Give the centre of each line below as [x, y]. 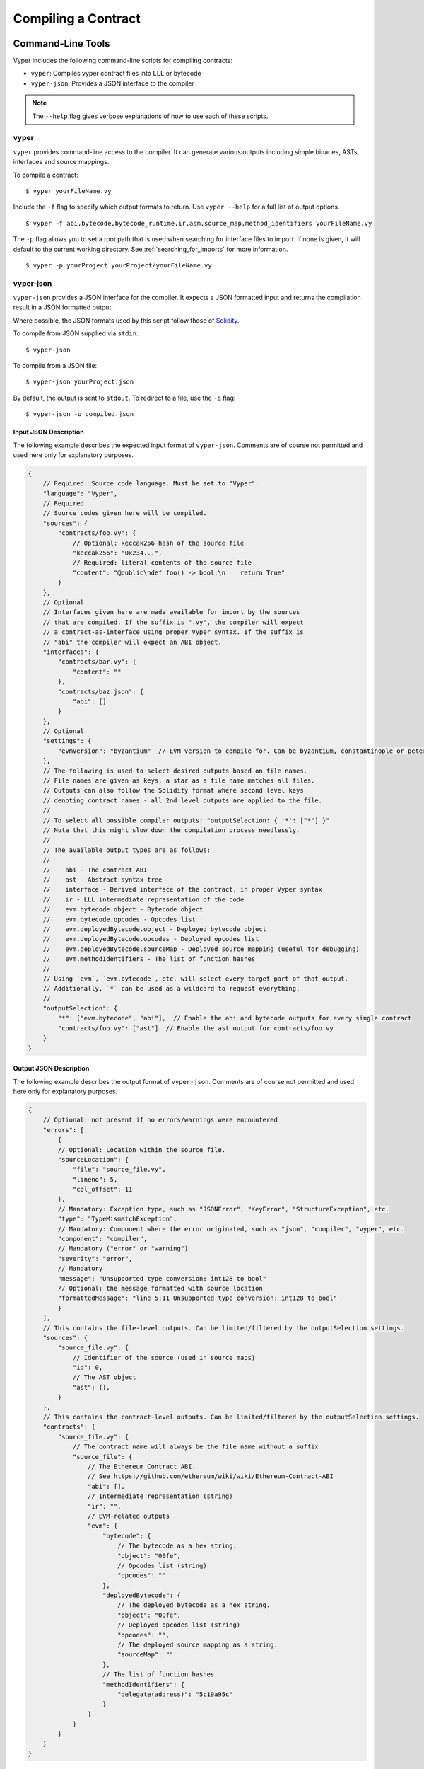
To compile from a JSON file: [55, 365]
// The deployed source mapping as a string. [198, 1645]
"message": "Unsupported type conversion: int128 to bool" [162, 1278]
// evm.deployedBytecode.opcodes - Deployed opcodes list [151, 939]
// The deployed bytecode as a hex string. [194, 1605]
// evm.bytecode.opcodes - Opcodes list [119, 919]
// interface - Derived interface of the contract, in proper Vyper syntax [183, 889]
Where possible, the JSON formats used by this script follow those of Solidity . [126, 320]
